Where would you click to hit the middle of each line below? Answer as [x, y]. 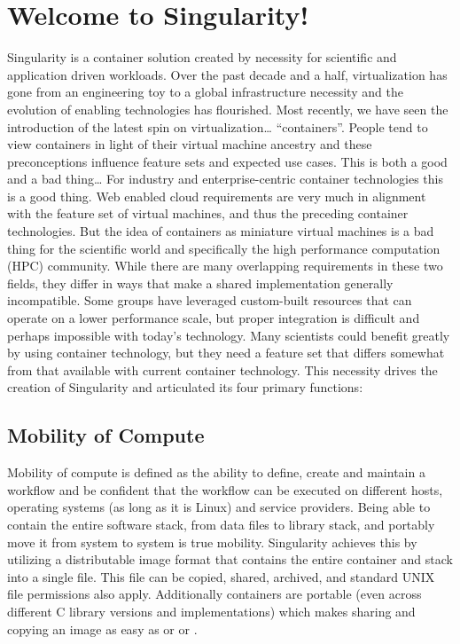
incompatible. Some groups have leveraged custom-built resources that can [210, 300]
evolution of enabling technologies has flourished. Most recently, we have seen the [228, 109]
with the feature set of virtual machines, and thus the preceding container [208, 213]
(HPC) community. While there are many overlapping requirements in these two [225, 266]
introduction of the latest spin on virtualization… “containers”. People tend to [218, 126]
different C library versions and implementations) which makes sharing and [211, 611]
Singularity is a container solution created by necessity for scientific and [202, 57]
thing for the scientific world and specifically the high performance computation [224, 248]
